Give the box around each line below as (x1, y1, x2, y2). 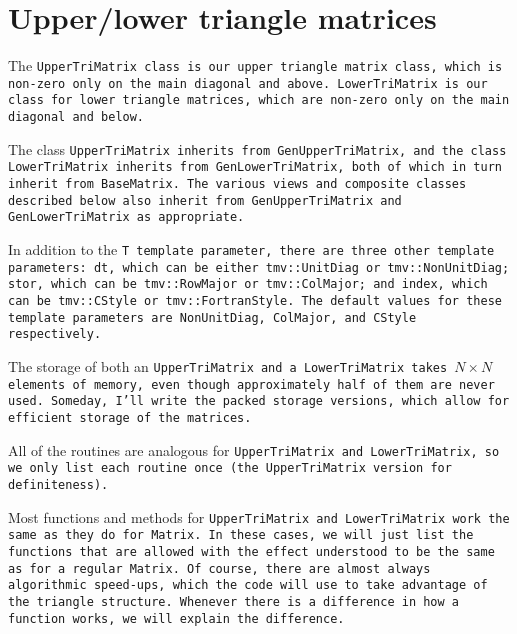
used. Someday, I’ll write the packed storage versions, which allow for (8, 394, 510, 409)
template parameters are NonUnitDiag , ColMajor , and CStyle (8, 310, 417, 325)
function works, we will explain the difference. (8, 611, 345, 626)
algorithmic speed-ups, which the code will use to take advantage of (8, 578, 488, 593)
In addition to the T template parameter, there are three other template (8, 239, 495, 260)
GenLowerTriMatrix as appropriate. (8, 210, 245, 225)
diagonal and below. (8, 110, 145, 125)
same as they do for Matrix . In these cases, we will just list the (8, 528, 474, 543)
